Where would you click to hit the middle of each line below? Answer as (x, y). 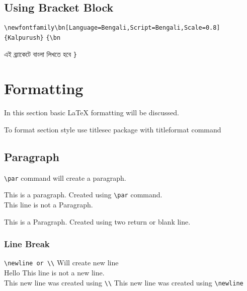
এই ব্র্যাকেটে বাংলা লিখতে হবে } (41, 54)
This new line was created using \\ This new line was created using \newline (124, 282)
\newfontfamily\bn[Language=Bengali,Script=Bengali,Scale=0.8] (112, 28)
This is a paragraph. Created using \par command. (83, 195)
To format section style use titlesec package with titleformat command (113, 129)
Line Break (27, 244)
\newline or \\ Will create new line (61, 263)
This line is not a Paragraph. (49, 204)
